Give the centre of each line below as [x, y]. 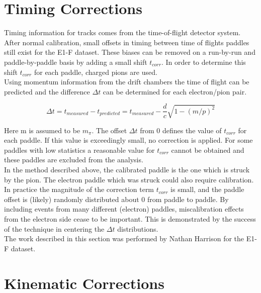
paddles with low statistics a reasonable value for [79, 150]
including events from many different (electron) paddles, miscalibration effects [124, 209]
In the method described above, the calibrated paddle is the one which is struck [127, 170]
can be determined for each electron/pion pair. [175, 91]
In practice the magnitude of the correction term [79, 189]
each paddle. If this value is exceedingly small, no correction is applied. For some [128, 140]
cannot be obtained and [208, 150]
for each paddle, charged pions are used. [96, 72]
